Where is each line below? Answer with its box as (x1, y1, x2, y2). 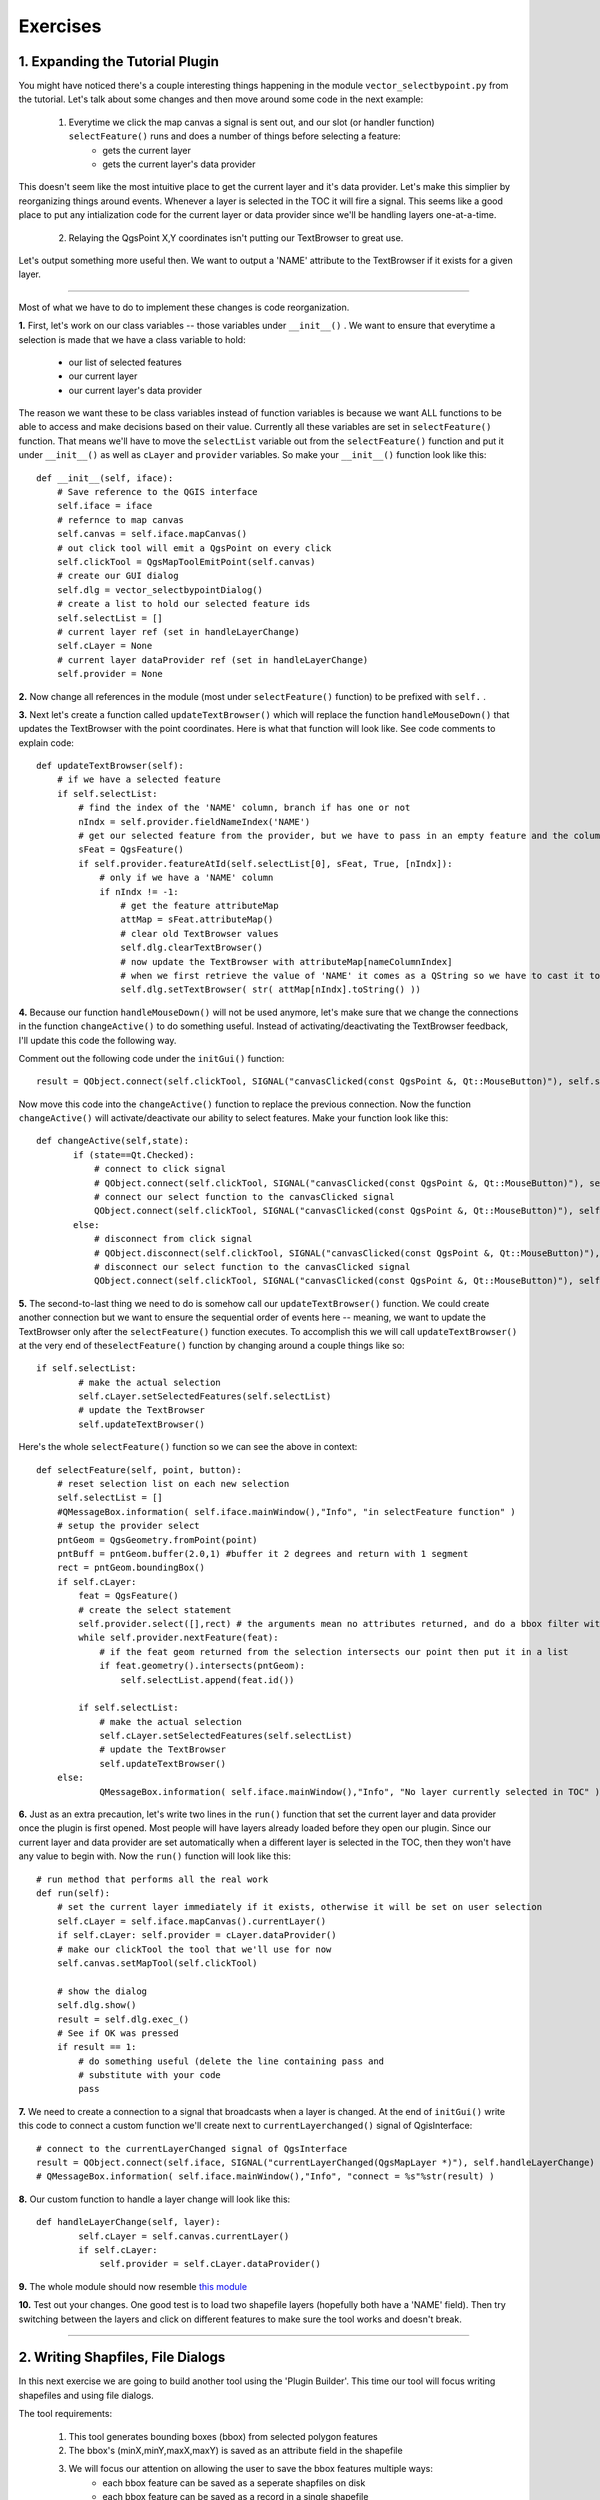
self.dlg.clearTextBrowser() (120, 942, 264, 954)
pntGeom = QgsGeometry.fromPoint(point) (56, 1534, 259, 1545)
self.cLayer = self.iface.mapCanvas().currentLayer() (56, 1915, 327, 1927)
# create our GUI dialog (56, 570, 179, 582)
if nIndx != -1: (99, 886, 179, 897)
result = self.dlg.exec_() (56, 2013, 190, 2025)
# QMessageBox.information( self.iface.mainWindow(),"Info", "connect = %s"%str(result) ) (36, 2171, 495, 2182)
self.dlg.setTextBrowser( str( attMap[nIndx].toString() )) (120, 984, 422, 995)
